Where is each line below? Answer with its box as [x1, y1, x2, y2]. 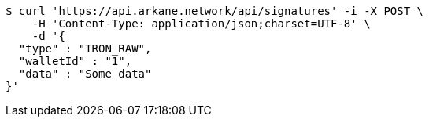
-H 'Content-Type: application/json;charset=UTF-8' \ [31, 17, 371, 30]
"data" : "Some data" [18, 67, 152, 80]
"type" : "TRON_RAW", [18, 42, 152, 55]
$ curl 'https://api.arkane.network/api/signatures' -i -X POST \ [6, 5, 424, 17]
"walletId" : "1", [18, 55, 132, 67]
